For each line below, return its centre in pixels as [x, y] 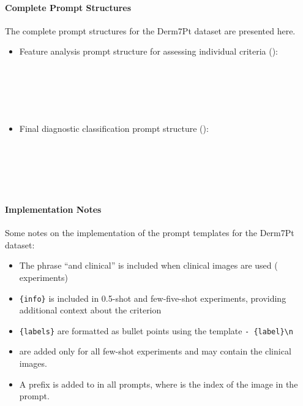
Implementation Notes [53, 209]
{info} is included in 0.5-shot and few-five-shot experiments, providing [153, 298]
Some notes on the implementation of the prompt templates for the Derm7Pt [150, 233]
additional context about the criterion [90, 310]
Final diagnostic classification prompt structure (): [114, 128]
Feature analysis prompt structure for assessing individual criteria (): [149, 51]
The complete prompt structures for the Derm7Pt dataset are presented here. [150, 30]
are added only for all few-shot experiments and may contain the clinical [155, 351]
